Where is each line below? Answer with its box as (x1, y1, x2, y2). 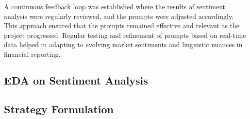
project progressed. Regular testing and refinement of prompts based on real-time (4, 30, 246, 40)
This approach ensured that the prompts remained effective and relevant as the (4, 20, 240, 31)
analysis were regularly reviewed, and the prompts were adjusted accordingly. (4, 11, 234, 21)
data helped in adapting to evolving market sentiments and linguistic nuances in (4, 39, 243, 50)
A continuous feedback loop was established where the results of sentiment (4, 1, 225, 11)
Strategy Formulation (4, 101, 114, 116)
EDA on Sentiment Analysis (4, 72, 148, 87)
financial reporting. (4, 49, 61, 59)
